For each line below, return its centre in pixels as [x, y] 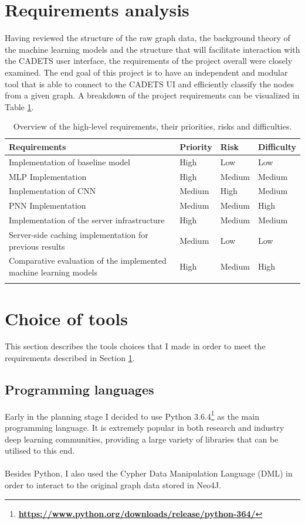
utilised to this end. [40, 450]
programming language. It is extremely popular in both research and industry [145, 428]
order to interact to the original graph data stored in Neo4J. [113, 485]
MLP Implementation [48, 176]
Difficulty [277, 146]
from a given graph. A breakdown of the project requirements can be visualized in [152, 95]
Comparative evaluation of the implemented [88, 261]
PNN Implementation [48, 205]
